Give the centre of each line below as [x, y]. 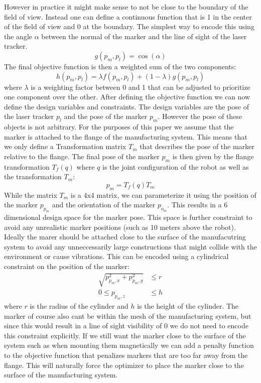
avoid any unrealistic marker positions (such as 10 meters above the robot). [120, 227]
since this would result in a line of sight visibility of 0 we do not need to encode [126, 326]
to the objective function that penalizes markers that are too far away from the [126, 355]
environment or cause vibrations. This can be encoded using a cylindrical [116, 256]
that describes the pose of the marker [197, 146]
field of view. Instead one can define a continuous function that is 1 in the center [128, 16]
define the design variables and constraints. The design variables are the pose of [126, 106]
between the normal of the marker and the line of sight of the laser [144, 36]
